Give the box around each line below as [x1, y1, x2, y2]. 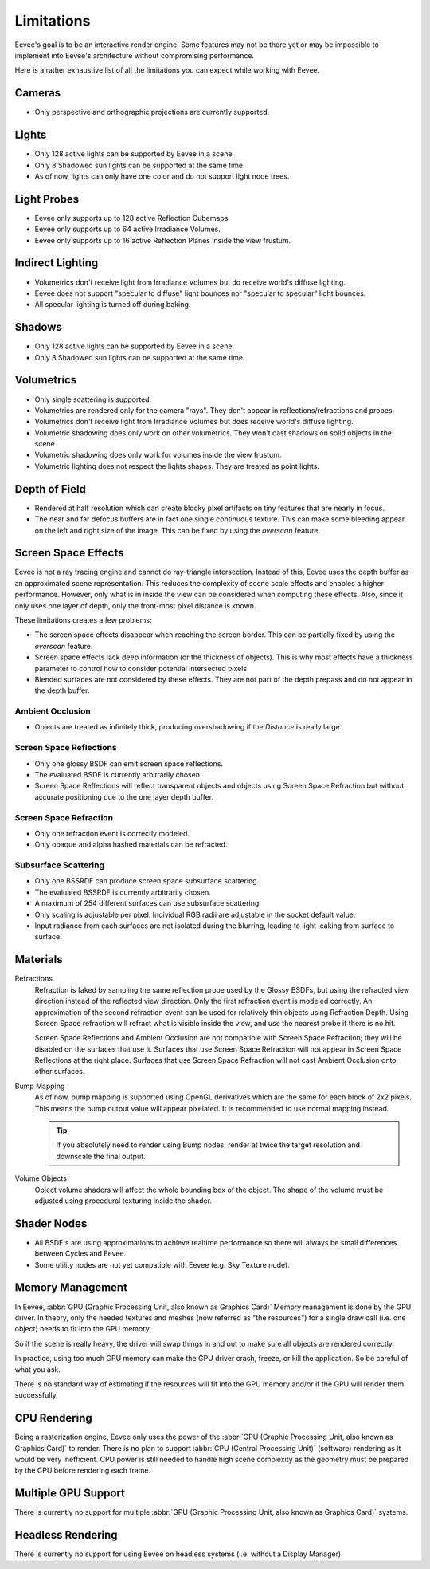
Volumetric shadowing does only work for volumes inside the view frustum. [34, 450, 282, 460]
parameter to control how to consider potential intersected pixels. [34, 663, 250, 673]
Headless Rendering [14, 1528, 119, 1542]
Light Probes [14, 192, 80, 206]
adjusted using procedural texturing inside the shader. [34, 1196, 213, 1205]
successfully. [14, 1390, 59, 1400]
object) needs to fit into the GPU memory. [14, 1324, 151, 1334]
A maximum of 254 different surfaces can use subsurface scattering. [34, 899, 262, 908]
